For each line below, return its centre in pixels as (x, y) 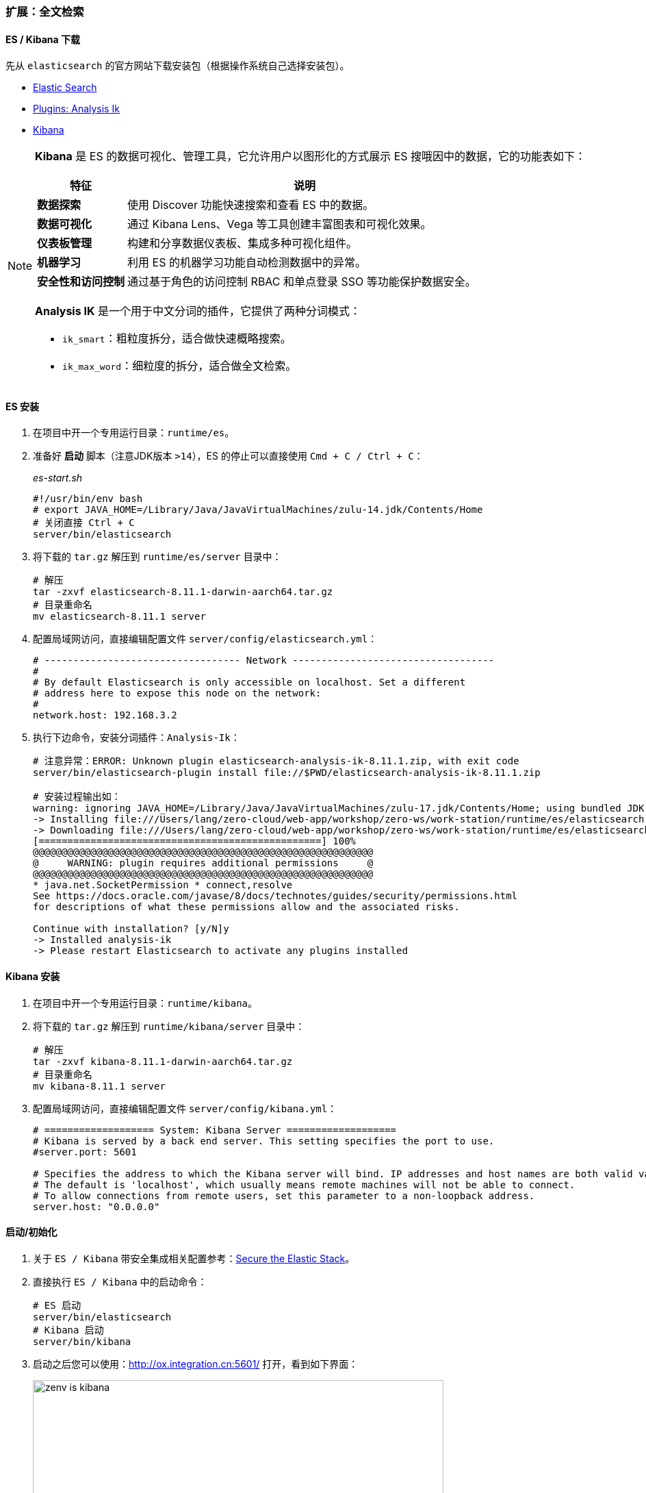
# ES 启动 (57, 1305)
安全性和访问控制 (81, 282)
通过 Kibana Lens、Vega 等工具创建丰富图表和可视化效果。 (280, 224)
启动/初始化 (31, 1232)
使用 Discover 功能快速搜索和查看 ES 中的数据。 (251, 205)
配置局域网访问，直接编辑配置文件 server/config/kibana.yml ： (185, 1108)
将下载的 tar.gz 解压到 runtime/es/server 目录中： (157, 557)
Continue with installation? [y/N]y (131, 929)
